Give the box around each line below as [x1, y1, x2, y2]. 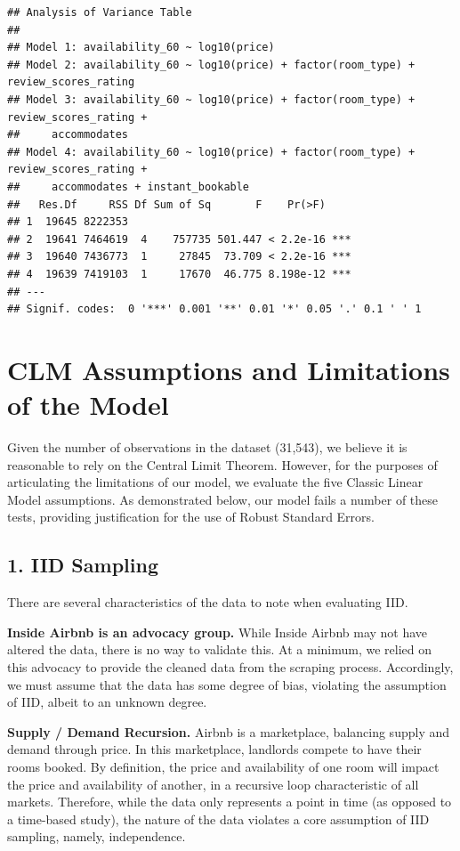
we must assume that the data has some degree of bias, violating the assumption [7, 675, 447, 693]
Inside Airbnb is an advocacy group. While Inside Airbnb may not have [7, 622, 428, 641]
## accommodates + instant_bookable [7, 180, 250, 193]
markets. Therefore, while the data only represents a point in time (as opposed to [7, 792, 452, 811]
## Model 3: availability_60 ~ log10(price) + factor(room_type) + [7, 93, 416, 106]
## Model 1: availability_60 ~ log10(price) [7, 41, 275, 54]
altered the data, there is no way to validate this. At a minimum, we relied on [7, 640, 432, 659]
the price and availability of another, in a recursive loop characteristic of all [7, 774, 419, 793]
